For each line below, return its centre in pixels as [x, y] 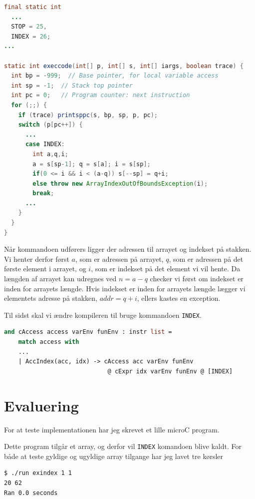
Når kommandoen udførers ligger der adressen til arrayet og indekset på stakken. [128, 249]
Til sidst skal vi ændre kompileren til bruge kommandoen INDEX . [103, 315]
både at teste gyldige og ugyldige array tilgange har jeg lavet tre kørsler [114, 456]
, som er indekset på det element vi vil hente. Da [166, 269]
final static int [33, 7]
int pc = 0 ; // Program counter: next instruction [101, 95]
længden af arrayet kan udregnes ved [60, 279]
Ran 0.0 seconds [31, 493]
